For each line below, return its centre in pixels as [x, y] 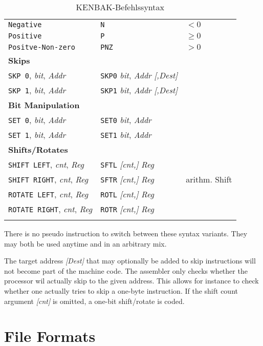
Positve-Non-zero [42, 47]
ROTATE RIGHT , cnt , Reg [50, 209]
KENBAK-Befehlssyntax [120, 7]
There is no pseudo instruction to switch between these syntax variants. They [126, 233]
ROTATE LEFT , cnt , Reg [48, 194]
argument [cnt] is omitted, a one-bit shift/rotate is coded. [94, 301]
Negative [25, 25]
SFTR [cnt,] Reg [127, 179]
